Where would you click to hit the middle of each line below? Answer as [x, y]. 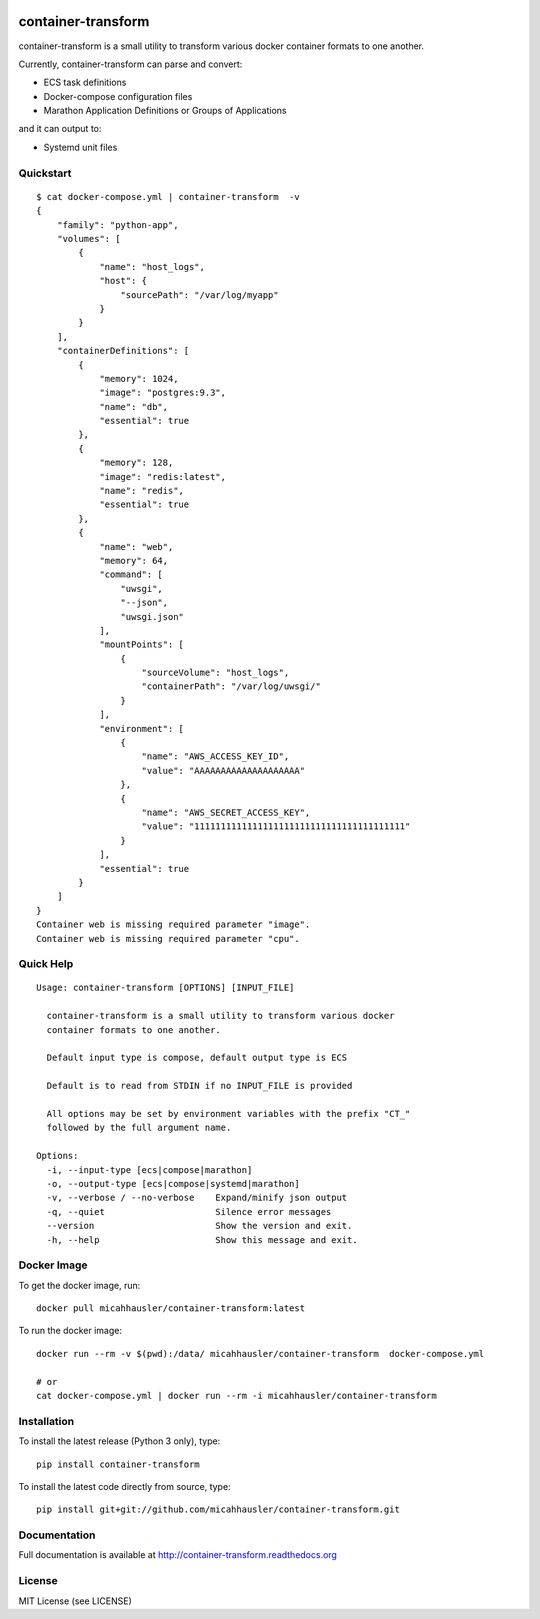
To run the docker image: [70, 1331]
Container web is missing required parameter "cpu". [168, 938]
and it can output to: [60, 129]
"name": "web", [136, 546]
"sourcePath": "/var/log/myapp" [199, 294]
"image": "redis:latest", [163, 476]
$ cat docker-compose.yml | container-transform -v [168, 196]
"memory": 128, [136, 463]
